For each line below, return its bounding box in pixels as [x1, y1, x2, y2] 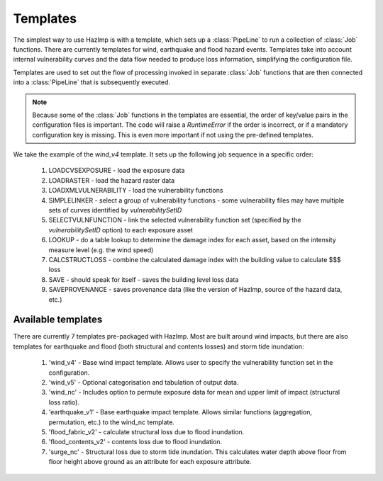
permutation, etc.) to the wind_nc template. [48, 418, 175, 426]
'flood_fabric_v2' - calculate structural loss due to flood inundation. [48, 427, 245, 436]
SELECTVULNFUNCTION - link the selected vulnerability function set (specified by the [48, 216, 301, 225]
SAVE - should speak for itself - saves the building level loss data [48, 275, 239, 283]
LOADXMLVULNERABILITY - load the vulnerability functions [48, 186, 223, 195]
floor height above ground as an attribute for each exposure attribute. [48, 458, 252, 466]
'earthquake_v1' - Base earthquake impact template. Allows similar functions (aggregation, [48, 408, 312, 417]
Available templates [13, 314, 103, 326]
